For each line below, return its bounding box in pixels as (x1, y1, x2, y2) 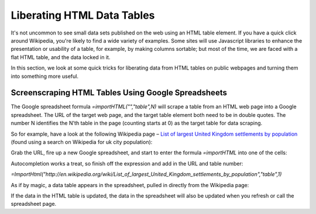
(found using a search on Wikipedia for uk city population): (11, 138, 153, 146)
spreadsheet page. (11, 201, 57, 208)
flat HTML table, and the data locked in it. (11, 53, 111, 61)
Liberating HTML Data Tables (11, 9, 155, 22)
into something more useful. (11, 73, 79, 80)
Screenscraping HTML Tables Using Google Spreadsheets (11, 88, 228, 98)
